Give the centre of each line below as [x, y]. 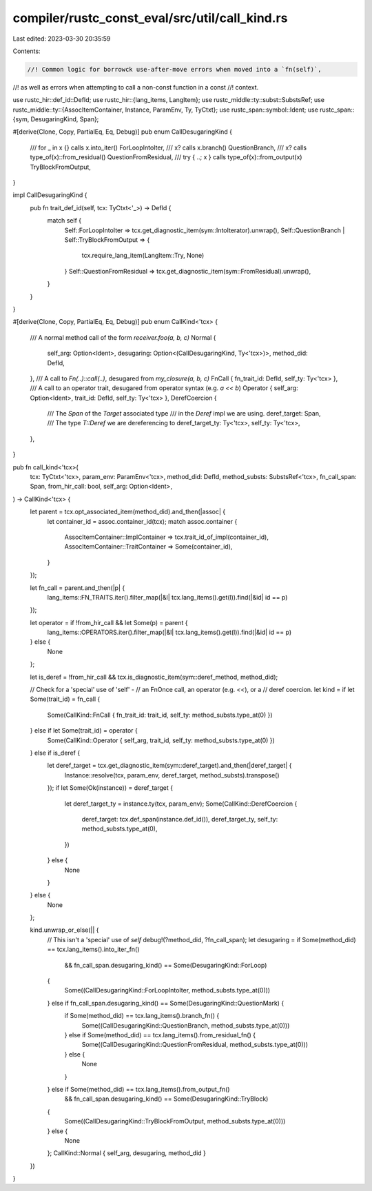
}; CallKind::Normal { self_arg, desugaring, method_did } [127, 1153]
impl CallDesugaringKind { [50, 195]
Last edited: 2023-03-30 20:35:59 [62, 39]
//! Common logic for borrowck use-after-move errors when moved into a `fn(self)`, [174, 69]
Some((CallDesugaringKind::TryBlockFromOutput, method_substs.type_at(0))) [175, 1121]
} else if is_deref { [55, 753]
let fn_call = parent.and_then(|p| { [77, 588]
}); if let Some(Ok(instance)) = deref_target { [110, 788]
